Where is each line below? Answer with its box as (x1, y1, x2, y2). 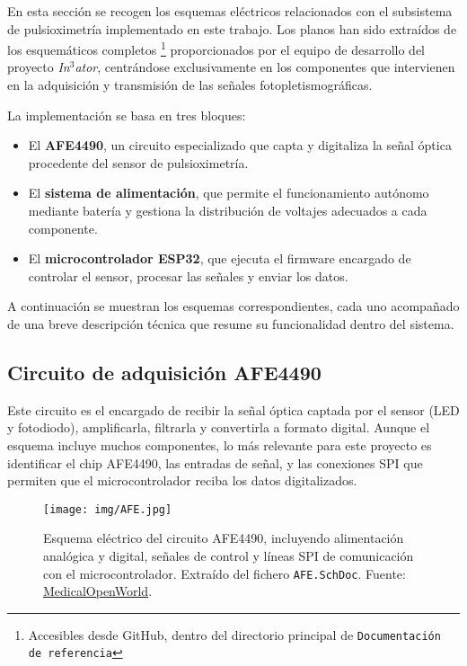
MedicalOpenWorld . (43, 582, 153, 600)
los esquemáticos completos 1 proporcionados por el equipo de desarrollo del (7, 38, 425, 58)
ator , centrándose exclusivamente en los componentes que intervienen (75, 58, 455, 76)
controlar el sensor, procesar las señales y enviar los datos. (28, 266, 348, 285)
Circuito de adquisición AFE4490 (7, 358, 322, 386)
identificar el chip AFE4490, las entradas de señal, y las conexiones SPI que (7, 453, 423, 472)
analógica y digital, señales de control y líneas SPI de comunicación (43, 546, 414, 564)
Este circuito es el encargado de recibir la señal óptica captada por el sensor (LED (7, 400, 460, 419)
